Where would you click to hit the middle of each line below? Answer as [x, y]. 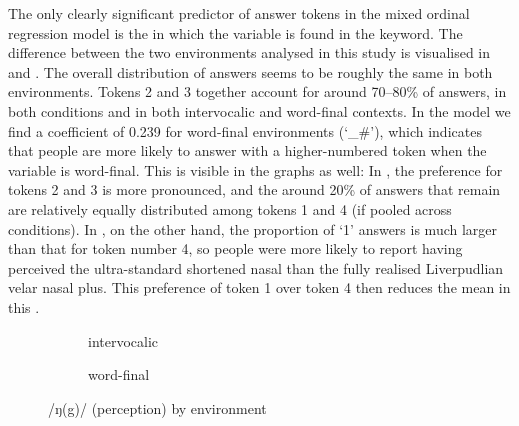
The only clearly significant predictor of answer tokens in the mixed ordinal [239, 13]
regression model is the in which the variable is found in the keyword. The [235, 32]
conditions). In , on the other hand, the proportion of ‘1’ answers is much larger [253, 228]
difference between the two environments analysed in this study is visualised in [249, 52]
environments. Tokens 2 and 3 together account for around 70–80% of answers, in [257, 91]
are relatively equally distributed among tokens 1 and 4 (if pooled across [230, 208]
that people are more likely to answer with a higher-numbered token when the [247, 150]
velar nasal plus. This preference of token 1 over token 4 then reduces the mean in [259, 287]
